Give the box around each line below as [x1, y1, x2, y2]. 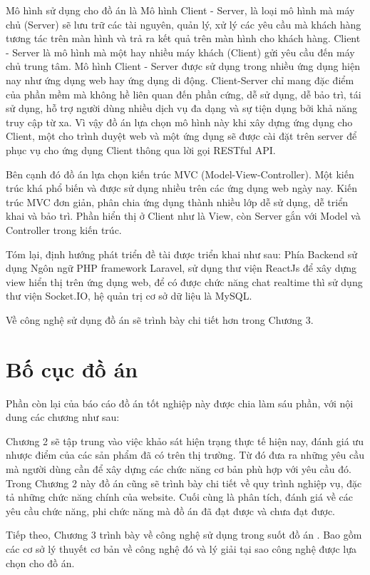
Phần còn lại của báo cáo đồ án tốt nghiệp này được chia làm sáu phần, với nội [6, 395, 354, 410]
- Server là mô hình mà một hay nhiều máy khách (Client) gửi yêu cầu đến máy [6, 44, 355, 59]
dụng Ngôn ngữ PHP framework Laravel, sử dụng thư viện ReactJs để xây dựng [6, 260, 357, 275]
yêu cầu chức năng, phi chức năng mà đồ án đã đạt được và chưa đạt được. [6, 503, 336, 518]
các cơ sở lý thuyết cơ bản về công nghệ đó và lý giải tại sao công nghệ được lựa [6, 541, 357, 556]
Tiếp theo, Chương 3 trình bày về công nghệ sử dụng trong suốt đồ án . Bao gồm [6, 527, 362, 542]
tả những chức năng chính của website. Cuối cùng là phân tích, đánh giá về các [6, 489, 353, 504]
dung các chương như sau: [6, 409, 120, 424]
